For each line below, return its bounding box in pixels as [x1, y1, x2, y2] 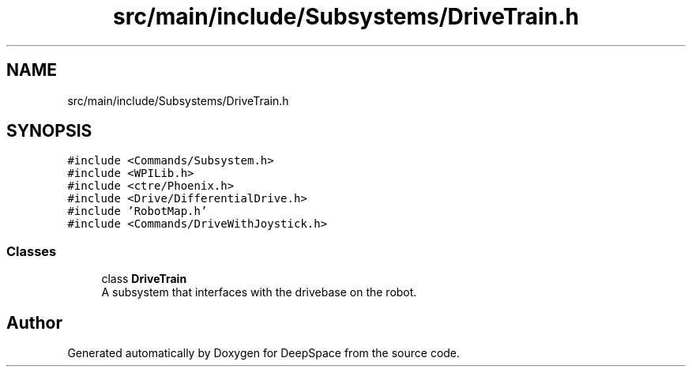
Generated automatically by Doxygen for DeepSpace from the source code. [67, 346, 461, 360]
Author [6, 312, 62, 333]
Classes [6, 243, 57, 259]
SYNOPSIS [6, 121, 92, 141]
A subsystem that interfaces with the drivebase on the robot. [101, 285, 417, 300]
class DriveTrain [101, 272, 187, 286]
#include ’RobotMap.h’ [67, 205, 208, 218]
